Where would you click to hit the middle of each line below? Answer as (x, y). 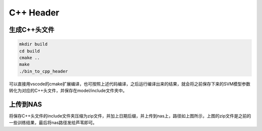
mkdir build (33, 44)
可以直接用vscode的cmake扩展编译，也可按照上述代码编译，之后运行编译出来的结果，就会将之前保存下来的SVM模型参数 (130, 84)
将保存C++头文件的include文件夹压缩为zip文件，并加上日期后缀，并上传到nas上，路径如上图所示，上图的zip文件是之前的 (130, 116)
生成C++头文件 (32, 30)
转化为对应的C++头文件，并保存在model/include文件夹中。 (68, 91)
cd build (30, 51)
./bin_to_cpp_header (43, 71)
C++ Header (34, 13)
